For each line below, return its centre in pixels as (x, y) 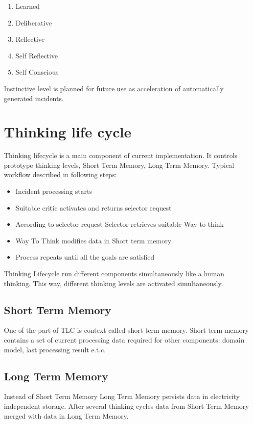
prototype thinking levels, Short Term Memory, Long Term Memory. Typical (119, 165)
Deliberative (34, 22)
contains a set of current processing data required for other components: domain (124, 340)
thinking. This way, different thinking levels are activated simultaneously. (114, 283)
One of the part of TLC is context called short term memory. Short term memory (126, 330)
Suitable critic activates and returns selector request (93, 207)
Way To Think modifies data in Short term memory (93, 240)
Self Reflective (36, 55)
